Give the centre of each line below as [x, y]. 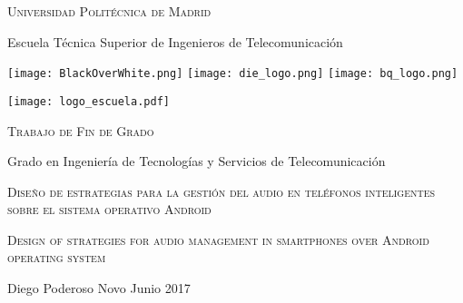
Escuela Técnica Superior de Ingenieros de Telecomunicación [175, 41]
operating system [57, 257]
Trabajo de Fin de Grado [81, 130]
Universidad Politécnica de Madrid [109, 11]
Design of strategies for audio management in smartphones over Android [218, 239]
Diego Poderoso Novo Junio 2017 [99, 288]
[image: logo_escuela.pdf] [89, 101]
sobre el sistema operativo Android [109, 209]
